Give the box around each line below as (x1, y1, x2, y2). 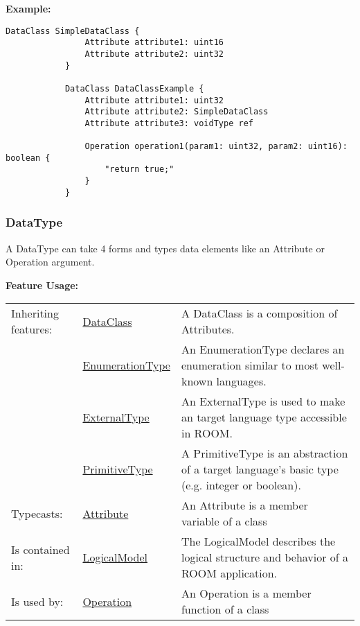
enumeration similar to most (181, 357, 318, 374)
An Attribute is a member (181, 497, 308, 514)
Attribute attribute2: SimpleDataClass (84, 107, 269, 117)
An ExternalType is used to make (181, 393, 345, 410)
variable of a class (181, 513, 267, 530)
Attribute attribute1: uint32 (84, 95, 224, 105)
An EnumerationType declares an (181, 341, 345, 358)
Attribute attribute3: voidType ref (84, 118, 253, 128)
